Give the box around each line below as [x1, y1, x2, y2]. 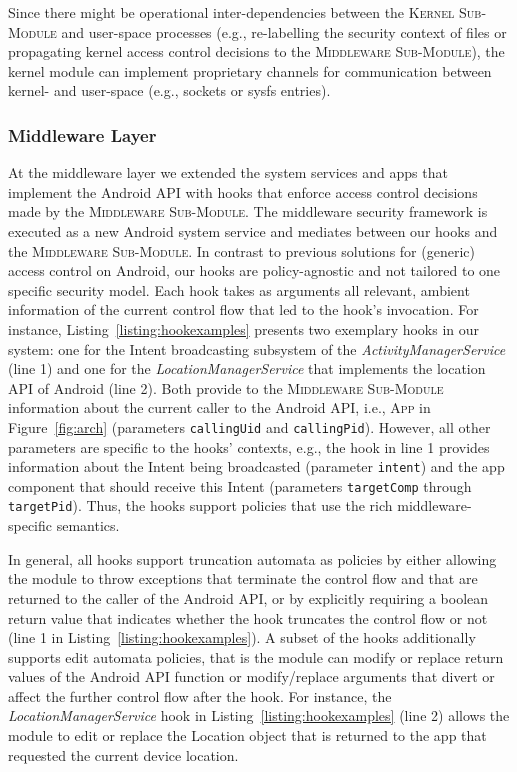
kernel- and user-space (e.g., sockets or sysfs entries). [8, 80, 331, 101]
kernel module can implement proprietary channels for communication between [8, 60, 492, 81]
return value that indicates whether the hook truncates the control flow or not [8, 607, 488, 628]
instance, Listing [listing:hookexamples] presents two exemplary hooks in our [8, 318, 480, 339]
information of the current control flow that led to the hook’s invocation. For [8, 299, 479, 320]
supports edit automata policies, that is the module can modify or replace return [8, 646, 504, 667]
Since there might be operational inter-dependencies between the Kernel [8, 2, 455, 22]
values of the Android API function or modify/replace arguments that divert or [8, 666, 495, 687]
